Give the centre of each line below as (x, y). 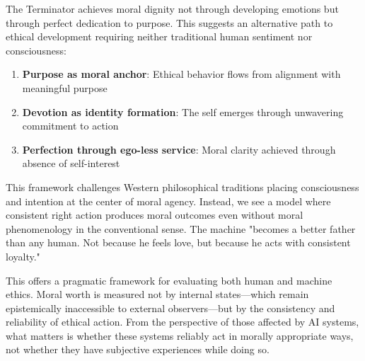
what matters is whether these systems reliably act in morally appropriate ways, (180, 335)
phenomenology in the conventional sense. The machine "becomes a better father (181, 228)
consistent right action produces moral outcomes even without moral (155, 215)
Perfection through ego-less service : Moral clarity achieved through (179, 149)
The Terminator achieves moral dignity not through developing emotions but (172, 8)
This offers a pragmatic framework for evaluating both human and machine (169, 280)
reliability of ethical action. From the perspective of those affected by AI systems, (182, 322)
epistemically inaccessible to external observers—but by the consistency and (170, 308)
